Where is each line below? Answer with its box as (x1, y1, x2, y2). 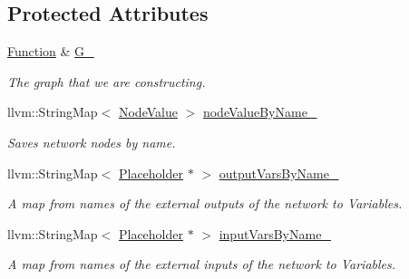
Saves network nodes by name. (7, 132, 176, 151)
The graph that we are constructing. (7, 72, 206, 91)
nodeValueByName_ (202, 102, 317, 121)
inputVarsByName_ (219, 224, 331, 243)
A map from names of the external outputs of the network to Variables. (7, 194, 403, 213)
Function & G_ (7, 42, 94, 61)
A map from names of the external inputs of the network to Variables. (7, 255, 396, 274)
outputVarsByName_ (219, 163, 339, 182)
